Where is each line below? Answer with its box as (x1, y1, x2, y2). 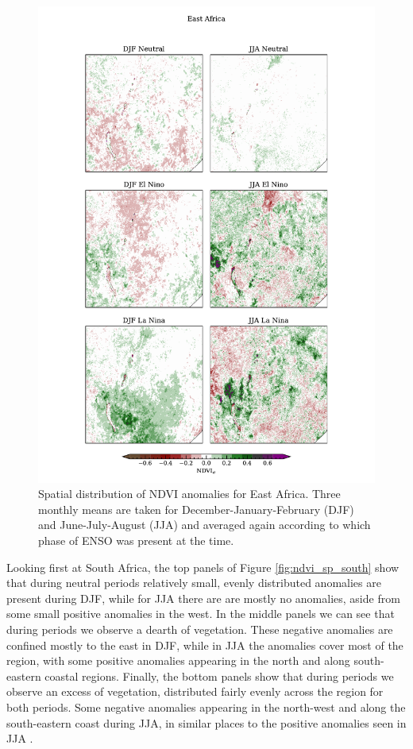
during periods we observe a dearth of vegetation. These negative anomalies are (6, 621, 393, 638)
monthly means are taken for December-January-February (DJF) (38, 500, 354, 517)
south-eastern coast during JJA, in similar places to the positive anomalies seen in (6, 714, 407, 731)
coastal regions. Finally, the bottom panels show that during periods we (44, 667, 394, 684)
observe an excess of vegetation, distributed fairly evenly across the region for (6, 683, 384, 700)
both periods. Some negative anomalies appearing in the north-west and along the (6, 699, 406, 715)
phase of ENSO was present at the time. (38, 532, 234, 549)
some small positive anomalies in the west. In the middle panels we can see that (6, 605, 395, 622)
